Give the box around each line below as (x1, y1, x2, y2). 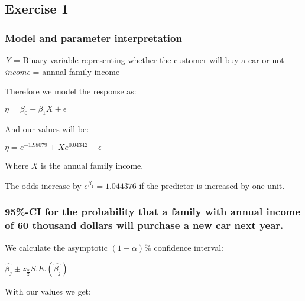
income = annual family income (5, 65, 120, 77)
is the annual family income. (41, 159, 144, 172)
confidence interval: (154, 241, 223, 253)
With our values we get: (5, 285, 91, 297)
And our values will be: (5, 122, 89, 135)
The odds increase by (5, 179, 82, 191)
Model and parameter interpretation (5, 30, 182, 45)
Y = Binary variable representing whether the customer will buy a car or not (5, 54, 284, 66)
